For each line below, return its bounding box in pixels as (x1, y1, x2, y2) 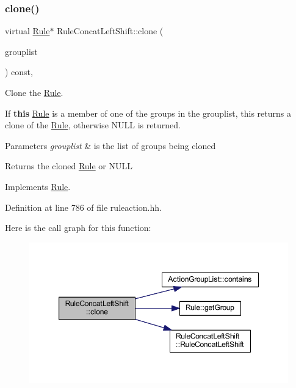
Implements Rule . (5, 180, 71, 192)
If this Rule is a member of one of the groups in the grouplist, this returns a (5, 106, 291, 119)
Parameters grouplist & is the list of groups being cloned (5, 139, 216, 152)
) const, (5, 65, 33, 78)
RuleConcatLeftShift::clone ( (57, 24, 164, 37)
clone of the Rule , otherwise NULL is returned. (5, 119, 181, 131)
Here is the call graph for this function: (5, 221, 151, 234)
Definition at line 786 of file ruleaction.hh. (5, 200, 162, 213)
